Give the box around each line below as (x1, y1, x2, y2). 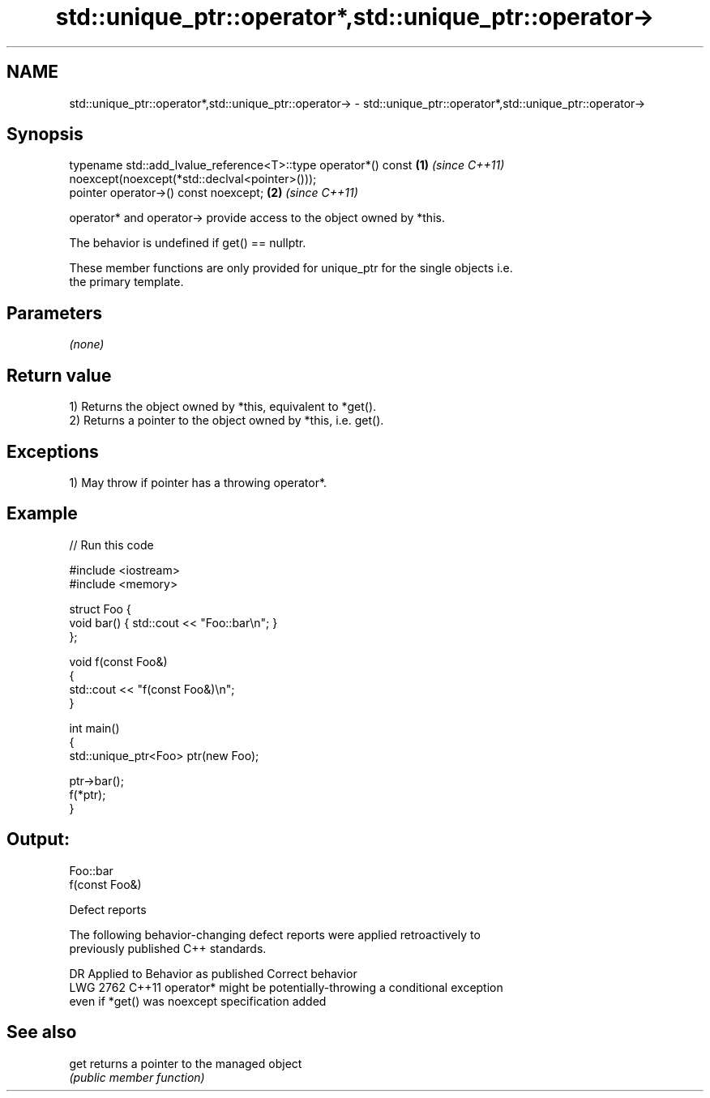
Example (6, 503, 78, 524)
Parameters (6, 302, 102, 323)
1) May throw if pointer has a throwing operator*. (69, 475, 327, 489)
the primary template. (69, 275, 184, 289)
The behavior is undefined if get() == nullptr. (69, 236, 306, 250)
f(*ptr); (69, 787, 106, 801)
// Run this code (69, 537, 154, 552)
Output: (6, 829, 70, 850)
